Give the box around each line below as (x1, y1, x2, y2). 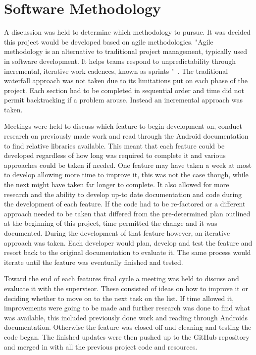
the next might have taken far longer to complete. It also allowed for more (4, 179, 229, 190)
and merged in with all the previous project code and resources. (4, 341, 198, 352)
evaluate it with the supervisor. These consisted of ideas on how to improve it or (4, 283, 248, 293)
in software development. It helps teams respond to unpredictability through (4, 55, 236, 66)
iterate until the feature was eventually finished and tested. (4, 256, 183, 267)
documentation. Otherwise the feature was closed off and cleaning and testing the (4, 322, 252, 332)
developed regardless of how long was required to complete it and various (4, 150, 226, 160)
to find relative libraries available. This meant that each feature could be (4, 140, 225, 151)
